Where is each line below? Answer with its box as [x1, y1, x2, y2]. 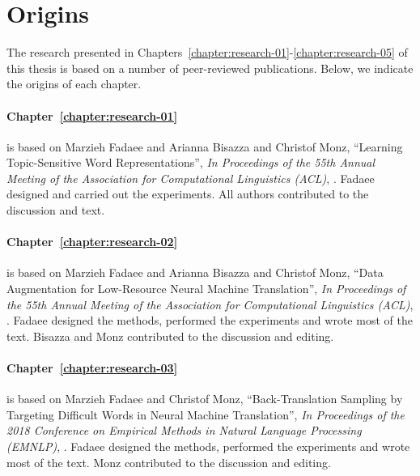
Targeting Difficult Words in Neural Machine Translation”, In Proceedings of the [6, 406, 405, 423]
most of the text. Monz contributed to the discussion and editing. [6, 453, 331, 470]
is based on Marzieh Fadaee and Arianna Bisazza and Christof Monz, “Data [6, 264, 384, 281]
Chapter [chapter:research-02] [6, 233, 178, 250]
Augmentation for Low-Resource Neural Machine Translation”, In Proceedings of [6, 280, 406, 297]
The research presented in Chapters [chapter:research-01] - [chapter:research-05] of [6, 44, 408, 61]
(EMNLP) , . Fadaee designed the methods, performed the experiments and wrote [6, 438, 410, 455]
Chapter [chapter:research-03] [6, 359, 178, 376]
